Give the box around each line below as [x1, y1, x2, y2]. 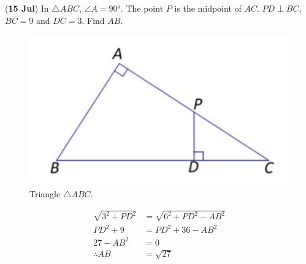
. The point [120, 2, 164, 14]
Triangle [29, 187, 61, 200]
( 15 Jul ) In [5, 2, 49, 14]
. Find [82, 13, 105, 26]
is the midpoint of [174, 2, 242, 14]
